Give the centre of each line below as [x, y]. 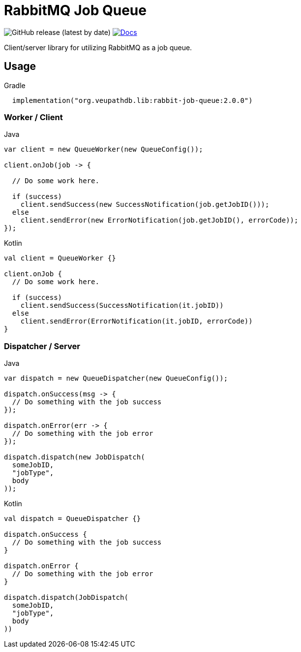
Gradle [15, 85]
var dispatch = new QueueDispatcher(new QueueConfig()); [116, 378]
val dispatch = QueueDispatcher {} [73, 519]
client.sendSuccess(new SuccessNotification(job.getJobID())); [145, 205]
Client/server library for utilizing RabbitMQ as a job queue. [98, 47]
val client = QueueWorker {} [60, 258]
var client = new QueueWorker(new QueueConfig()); [104, 149]
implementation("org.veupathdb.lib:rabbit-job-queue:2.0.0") [132, 100]
